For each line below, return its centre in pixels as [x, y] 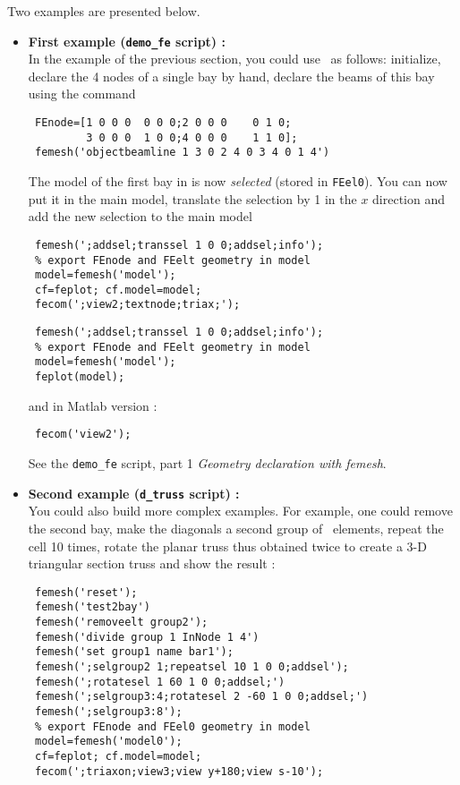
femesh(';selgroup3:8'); [108, 711]
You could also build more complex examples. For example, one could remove [240, 511]
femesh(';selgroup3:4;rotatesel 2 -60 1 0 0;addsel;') [201, 697]
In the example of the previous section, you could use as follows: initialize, [234, 59]
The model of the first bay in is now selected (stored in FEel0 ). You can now [238, 181]
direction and [409, 198]
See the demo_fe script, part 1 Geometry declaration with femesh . [207, 463]
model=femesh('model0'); [108, 742]
